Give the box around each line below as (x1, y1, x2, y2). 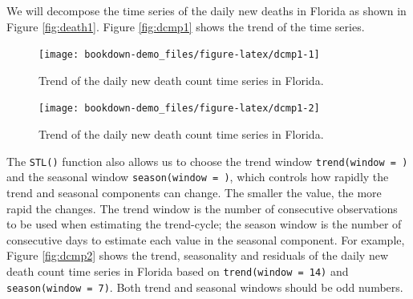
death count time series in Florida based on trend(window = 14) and (6, 262, 349, 279)
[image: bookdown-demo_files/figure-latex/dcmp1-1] (38, 49, 320, 61)
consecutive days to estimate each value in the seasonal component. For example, (6, 231, 405, 248)
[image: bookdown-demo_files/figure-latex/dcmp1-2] (38, 103, 320, 115)
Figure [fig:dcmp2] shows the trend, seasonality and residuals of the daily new (6, 247, 389, 264)
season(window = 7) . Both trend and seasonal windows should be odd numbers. (6, 278, 403, 295)
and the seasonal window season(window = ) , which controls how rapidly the (6, 168, 389, 185)
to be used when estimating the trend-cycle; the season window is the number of (6, 216, 402, 232)
